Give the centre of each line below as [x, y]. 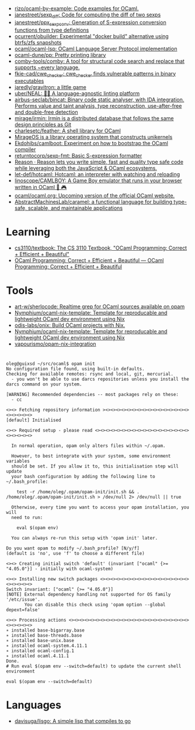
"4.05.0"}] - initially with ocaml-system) [60, 569]
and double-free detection [46, 112]
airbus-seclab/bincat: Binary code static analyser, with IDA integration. [99, 100]
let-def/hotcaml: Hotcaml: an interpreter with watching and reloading [97, 175]
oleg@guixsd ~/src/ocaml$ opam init [51, 364]
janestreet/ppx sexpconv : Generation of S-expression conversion [90, 23]
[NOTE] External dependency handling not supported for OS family [88, 595]
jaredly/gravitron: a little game [50, 87]
